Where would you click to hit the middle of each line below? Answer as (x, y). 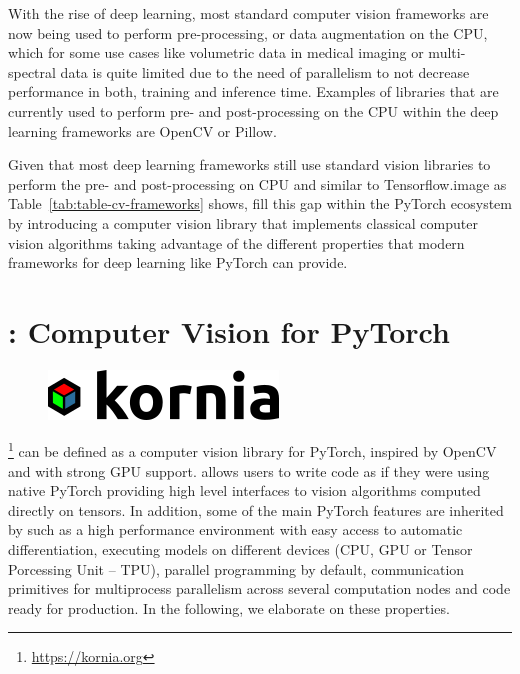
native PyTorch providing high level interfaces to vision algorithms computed (244, 490)
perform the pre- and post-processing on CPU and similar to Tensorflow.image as (257, 183)
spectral (32, 71)
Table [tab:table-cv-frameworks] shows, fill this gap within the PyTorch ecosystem (260, 203)
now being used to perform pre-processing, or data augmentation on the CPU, (248, 32)
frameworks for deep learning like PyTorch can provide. (178, 262)
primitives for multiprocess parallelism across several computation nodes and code (259, 588)
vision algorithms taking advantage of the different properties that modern (236, 242)
